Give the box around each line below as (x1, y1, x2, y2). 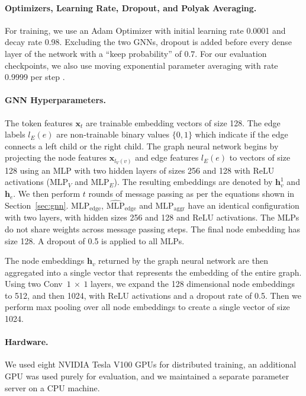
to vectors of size (229, 151, 291, 164)
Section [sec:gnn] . (5, 199, 69, 211)
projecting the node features (5, 151, 107, 164)
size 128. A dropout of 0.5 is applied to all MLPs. (5, 234, 185, 247)
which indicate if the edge (195, 128, 288, 140)
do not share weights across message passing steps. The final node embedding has (5, 222, 301, 235)
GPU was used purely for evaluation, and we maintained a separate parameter (5, 370, 289, 382)
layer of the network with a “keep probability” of (5, 47, 182, 59)
